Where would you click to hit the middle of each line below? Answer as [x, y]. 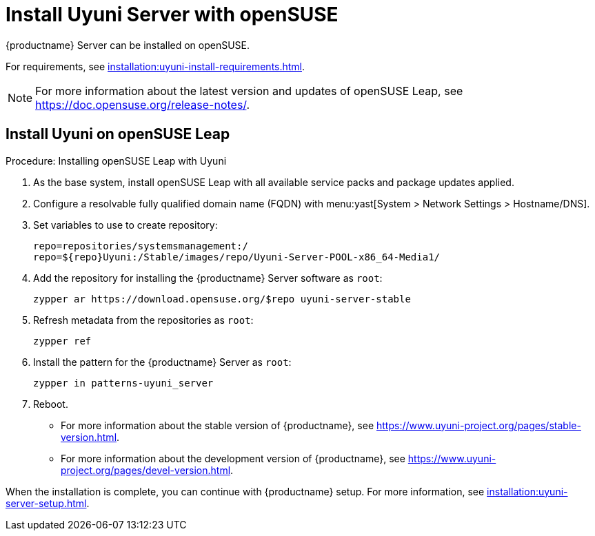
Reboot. [51, 404]
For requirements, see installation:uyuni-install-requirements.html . [155, 66]
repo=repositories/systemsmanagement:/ [141, 246]
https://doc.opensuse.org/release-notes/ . [143, 104]
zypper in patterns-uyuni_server [123, 383]
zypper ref [62, 341]
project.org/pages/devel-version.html [146, 470]
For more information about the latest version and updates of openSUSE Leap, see [249, 91]
